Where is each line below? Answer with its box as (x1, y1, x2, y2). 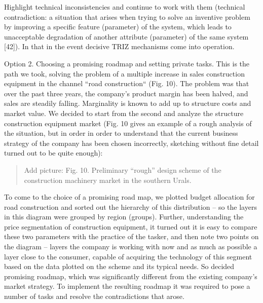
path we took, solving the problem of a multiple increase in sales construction (4, 68, 245, 79)
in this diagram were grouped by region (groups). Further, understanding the (4, 211, 244, 222)
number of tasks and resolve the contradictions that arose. (4, 291, 184, 301)
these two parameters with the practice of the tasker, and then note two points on (4, 231, 259, 242)
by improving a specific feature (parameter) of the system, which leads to (4, 21, 232, 32)
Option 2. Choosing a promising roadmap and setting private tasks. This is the (4, 58, 250, 68)
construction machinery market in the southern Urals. (24, 174, 192, 185)
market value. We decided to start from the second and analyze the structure (4, 107, 244, 118)
